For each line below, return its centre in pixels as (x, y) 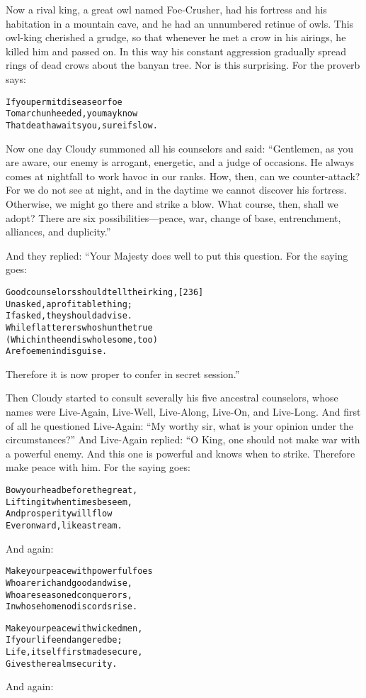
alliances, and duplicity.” (58, 232)
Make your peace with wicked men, (74, 628)
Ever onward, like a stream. (64, 525)
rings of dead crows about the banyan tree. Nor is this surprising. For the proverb (183, 65)
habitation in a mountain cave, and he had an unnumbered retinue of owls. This (180, 23)
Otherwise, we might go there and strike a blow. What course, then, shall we (172, 203)
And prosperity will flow (59, 514)
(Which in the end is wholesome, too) (82, 339)
